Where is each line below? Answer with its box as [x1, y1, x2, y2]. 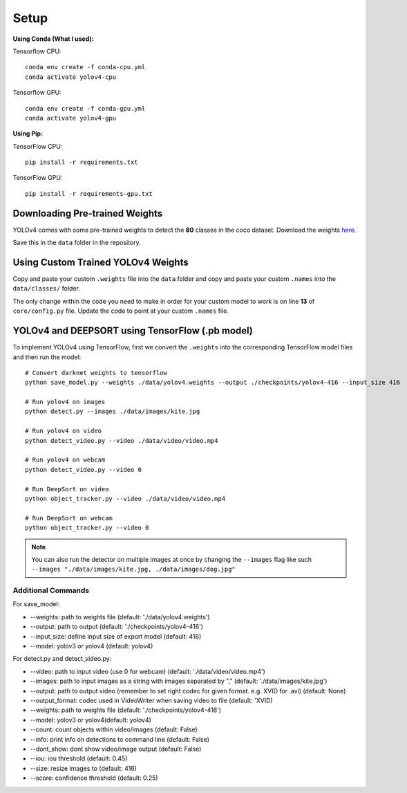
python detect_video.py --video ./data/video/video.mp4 [25, 437, 218, 444]
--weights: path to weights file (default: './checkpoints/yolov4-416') [30, 706, 221, 714]
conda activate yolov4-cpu [25, 73, 117, 81]
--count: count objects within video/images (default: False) [30, 725, 198, 733]
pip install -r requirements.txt [25, 158, 138, 166]
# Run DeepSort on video [25, 485, 109, 493]
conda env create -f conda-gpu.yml [25, 104, 146, 112]
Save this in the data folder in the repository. [12, 239, 141, 247]
